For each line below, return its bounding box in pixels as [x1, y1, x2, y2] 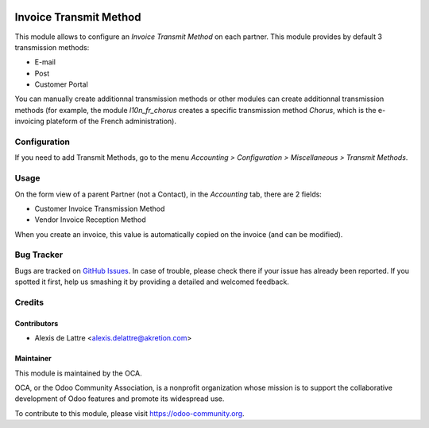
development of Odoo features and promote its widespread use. [14, 394, 225, 403]
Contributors [14, 318, 59, 328]
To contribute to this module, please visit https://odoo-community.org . [14, 408, 245, 418]
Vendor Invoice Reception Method [34, 215, 146, 224]
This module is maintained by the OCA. [14, 368, 142, 378]
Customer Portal [34, 80, 89, 89]
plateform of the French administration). [46, 116, 176, 126]
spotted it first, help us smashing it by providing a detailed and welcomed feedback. [14, 277, 289, 286]
